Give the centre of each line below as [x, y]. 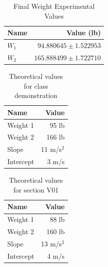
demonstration [36, 95]
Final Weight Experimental [54, 6]
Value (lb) [84, 33]
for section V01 [36, 189]
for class [36, 85]
